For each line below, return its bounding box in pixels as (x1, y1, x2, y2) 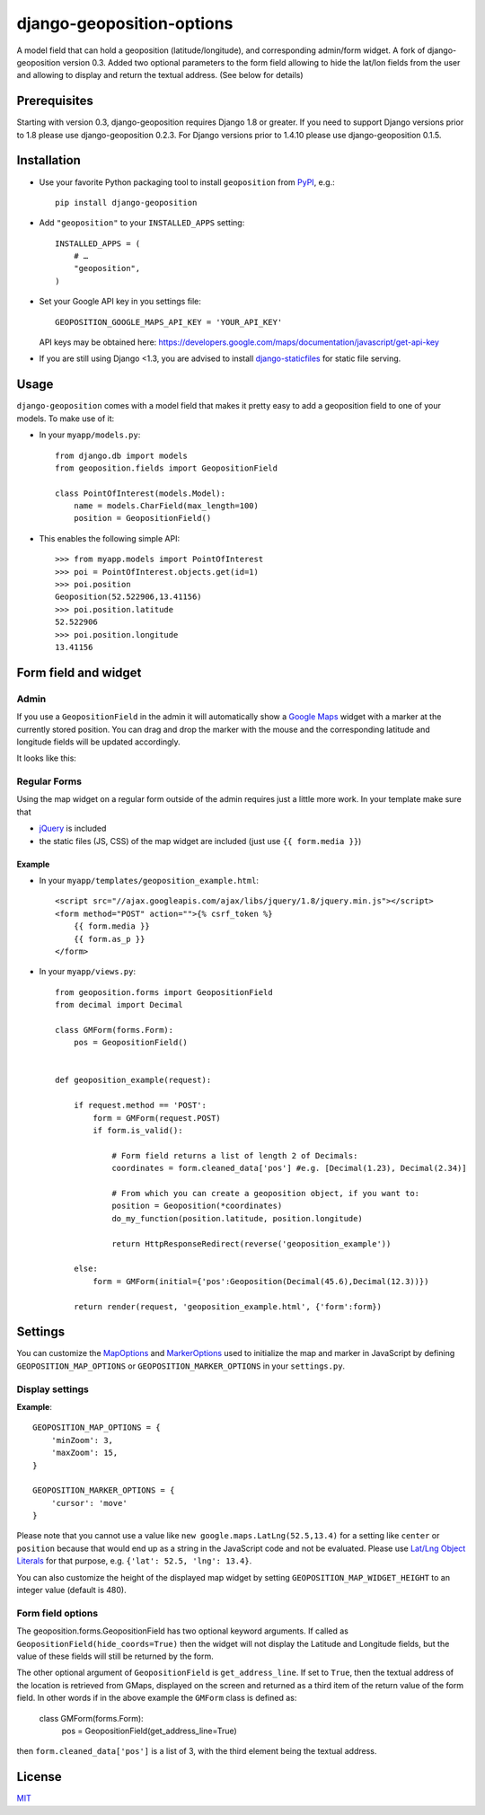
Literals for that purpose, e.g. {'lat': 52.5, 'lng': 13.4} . (16, 1555, 252, 1566)
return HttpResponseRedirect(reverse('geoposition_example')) (111, 1238, 392, 1248)
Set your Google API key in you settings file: (39, 296, 202, 307)
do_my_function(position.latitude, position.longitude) (111, 1213, 363, 1223)
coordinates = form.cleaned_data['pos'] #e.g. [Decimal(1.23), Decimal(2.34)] (111, 1163, 467, 1174)
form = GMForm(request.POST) (93, 1113, 222, 1123)
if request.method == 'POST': (73, 1100, 207, 1111)
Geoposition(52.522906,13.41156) (55, 592, 202, 602)
